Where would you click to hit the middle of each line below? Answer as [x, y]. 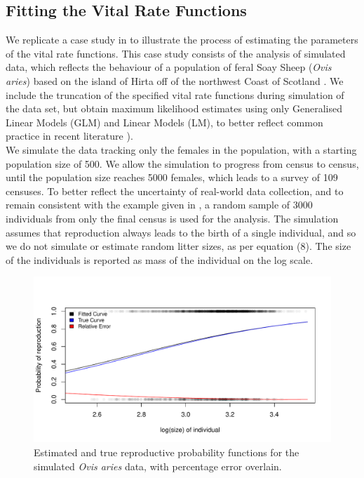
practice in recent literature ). [69, 136]
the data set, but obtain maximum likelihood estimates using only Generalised [174, 108]
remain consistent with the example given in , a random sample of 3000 [159, 205]
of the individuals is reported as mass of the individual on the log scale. [160, 259]
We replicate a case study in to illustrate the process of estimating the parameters [182, 40]
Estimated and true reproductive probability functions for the [167, 452]
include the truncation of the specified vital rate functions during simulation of [175, 94]
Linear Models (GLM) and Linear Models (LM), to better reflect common [164, 122]
